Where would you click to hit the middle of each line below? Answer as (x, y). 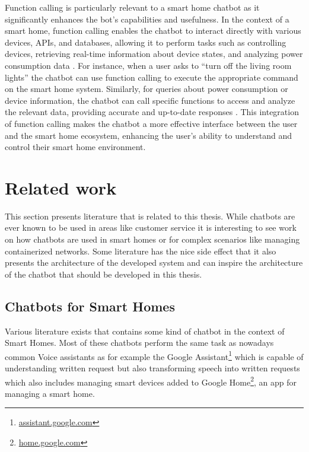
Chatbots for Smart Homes (90, 306)
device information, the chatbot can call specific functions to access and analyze (150, 100)
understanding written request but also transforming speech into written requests (152, 368)
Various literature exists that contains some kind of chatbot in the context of (145, 331)
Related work (61, 187)
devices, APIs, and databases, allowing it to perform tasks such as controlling (146, 42)
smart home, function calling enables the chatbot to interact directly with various (153, 31)
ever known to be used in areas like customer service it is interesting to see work (151, 227)
